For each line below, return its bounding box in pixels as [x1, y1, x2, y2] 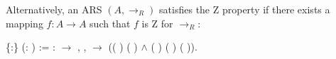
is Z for [141, 15, 173, 30]
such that [90, 15, 131, 30]
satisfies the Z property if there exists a [159, 2, 330, 16]
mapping [6, 15, 43, 30]
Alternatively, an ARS [6, 2, 102, 16]
